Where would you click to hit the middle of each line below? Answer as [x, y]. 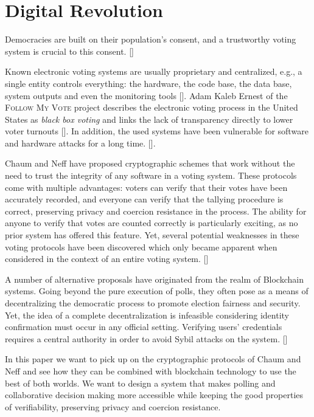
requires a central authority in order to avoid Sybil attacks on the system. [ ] [146, 338]
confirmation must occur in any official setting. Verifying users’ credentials [144, 327]
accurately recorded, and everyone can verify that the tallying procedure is [144, 199]
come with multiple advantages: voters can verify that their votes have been [146, 187]
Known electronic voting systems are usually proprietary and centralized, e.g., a [154, 71]
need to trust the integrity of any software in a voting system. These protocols [151, 175]
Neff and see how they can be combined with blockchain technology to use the [151, 370]
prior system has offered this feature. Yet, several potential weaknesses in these [152, 235]
